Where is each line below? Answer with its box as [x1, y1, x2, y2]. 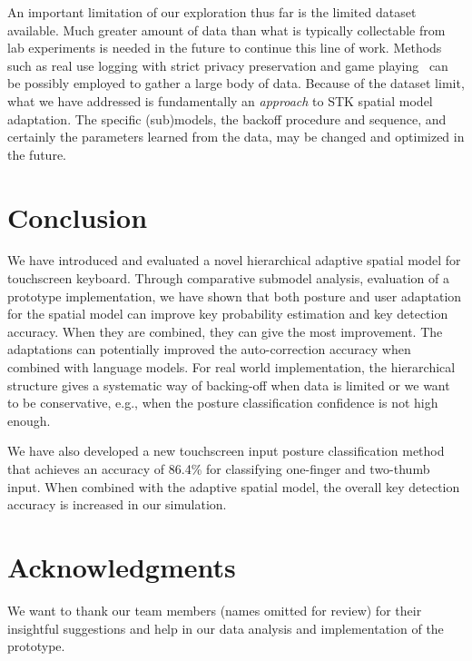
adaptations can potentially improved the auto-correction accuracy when [7, 340, 411, 359]
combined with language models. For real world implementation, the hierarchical [7, 358, 456, 377]
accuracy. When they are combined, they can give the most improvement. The [7, 321, 443, 340]
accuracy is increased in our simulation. [7, 495, 227, 514]
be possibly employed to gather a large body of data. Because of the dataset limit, [7, 74, 465, 93]
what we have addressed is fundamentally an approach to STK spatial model [7, 91, 433, 110]
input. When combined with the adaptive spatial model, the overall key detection [7, 477, 460, 496]
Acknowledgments [7, 548, 236, 585]
